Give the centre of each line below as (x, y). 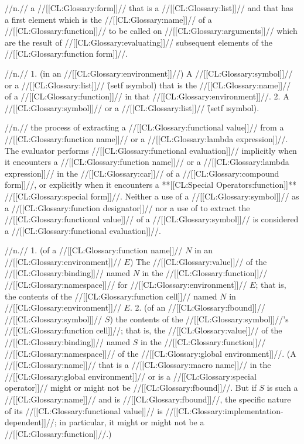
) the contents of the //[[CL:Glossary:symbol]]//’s (199, 319)
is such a (282, 388)
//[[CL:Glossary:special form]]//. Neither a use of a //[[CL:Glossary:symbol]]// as (152, 196)
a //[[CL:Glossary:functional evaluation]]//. (83, 230)
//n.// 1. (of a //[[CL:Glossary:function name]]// (94, 250)
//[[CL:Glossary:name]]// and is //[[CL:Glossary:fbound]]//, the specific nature (148, 399)
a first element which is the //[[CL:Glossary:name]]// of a (108, 19)
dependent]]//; (31, 422)
